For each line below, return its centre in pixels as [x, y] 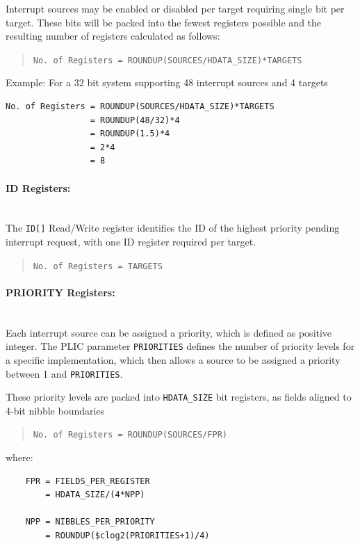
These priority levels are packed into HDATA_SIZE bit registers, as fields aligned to [179, 397]
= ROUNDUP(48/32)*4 [135, 120]
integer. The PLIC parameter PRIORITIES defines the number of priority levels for [180, 346]
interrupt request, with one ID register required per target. [131, 242]
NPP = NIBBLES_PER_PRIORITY [90, 522]
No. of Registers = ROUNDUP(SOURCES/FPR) [130, 435]
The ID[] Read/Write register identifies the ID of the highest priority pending [173, 228]
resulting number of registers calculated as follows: [113, 36]
